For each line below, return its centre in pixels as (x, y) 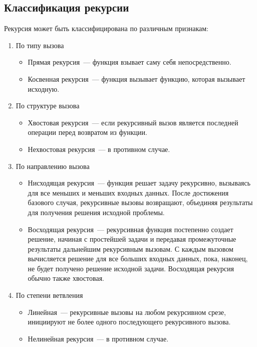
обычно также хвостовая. (66, 278)
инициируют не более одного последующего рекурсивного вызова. (129, 322)
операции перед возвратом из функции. (87, 132)
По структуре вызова (48, 106)
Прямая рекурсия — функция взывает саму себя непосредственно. (130, 62)
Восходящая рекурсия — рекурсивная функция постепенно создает (131, 229)
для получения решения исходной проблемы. (96, 212)
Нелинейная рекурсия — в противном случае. (98, 338)
